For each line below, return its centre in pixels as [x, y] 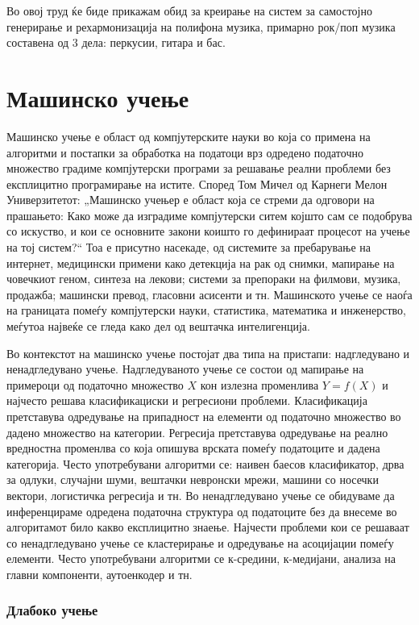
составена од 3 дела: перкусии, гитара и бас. [116, 42]
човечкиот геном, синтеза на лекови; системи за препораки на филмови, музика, [204, 279]
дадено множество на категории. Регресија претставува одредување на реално [197, 432]
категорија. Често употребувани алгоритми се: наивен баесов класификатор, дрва [205, 463]
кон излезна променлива [259, 384]
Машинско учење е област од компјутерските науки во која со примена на [189, 136]
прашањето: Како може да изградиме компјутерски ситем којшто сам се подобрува [209, 215]
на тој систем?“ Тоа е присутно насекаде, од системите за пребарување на [189, 247]
